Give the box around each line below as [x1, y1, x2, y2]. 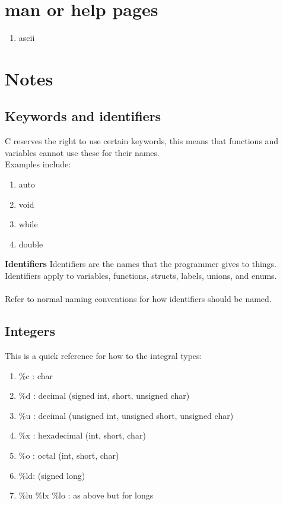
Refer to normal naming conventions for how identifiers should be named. [5, 293, 272, 305]
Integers [5, 322, 55, 340]
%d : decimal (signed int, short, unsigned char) [18, 389, 190, 402]
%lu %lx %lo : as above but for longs [18, 489, 154, 501]
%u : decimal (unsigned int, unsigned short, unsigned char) [18, 409, 234, 421]
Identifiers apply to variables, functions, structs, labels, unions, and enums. [5, 269, 277, 282]
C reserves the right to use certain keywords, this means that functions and [5, 135, 279, 147]
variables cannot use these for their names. [5, 146, 160, 158]
